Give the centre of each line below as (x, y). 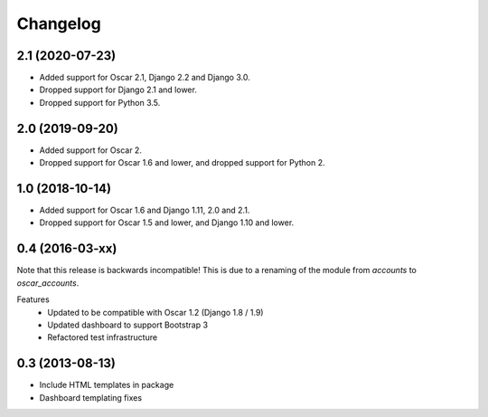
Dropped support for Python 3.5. (100, 102)
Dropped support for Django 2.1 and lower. (118, 90)
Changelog (59, 24)
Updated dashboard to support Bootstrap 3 (127, 325)
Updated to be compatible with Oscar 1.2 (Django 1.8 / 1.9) (155, 312)
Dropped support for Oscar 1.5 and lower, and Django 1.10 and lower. (167, 223)
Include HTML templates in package (107, 385)
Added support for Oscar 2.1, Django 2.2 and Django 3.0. (145, 78)
